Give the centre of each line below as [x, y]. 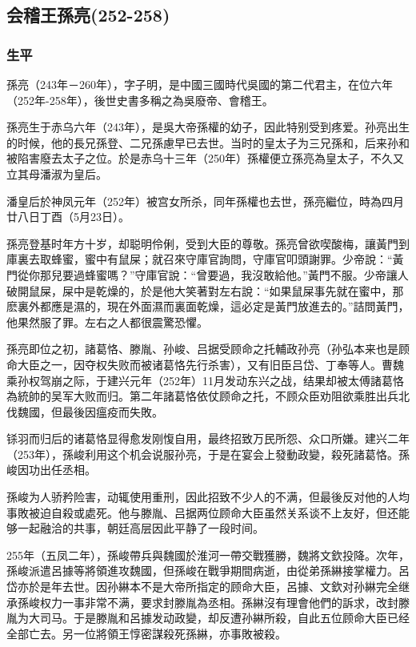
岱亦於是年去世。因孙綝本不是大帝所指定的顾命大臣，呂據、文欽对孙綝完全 [202, 587]
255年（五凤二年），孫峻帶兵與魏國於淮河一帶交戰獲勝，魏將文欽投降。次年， [208, 555]
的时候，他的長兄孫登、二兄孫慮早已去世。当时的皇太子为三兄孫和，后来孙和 [208, 142]
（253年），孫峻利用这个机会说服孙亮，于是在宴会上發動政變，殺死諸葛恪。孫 [208, 454]
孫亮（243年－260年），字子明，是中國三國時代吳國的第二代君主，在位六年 [200, 84]
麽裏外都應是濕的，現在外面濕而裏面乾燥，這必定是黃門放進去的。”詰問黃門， [208, 306]
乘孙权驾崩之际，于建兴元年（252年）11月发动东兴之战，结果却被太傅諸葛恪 [205, 380]
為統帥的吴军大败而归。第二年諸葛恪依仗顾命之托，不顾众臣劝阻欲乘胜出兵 [202, 396]
